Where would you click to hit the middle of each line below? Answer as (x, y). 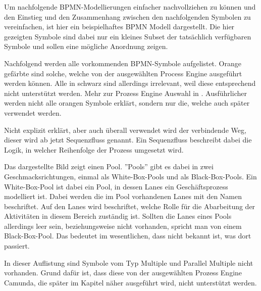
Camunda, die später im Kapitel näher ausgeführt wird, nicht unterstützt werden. (130, 282)
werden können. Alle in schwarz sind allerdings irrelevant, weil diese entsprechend (130, 83)
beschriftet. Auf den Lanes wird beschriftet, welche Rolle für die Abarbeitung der (130, 206)
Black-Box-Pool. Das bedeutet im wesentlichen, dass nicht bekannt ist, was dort (128, 236)
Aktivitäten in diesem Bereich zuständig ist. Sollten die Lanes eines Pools (118, 216)
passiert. (17, 246)
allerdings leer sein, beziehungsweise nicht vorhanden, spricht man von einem (123, 226)
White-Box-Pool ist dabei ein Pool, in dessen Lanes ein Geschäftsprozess (116, 186)
